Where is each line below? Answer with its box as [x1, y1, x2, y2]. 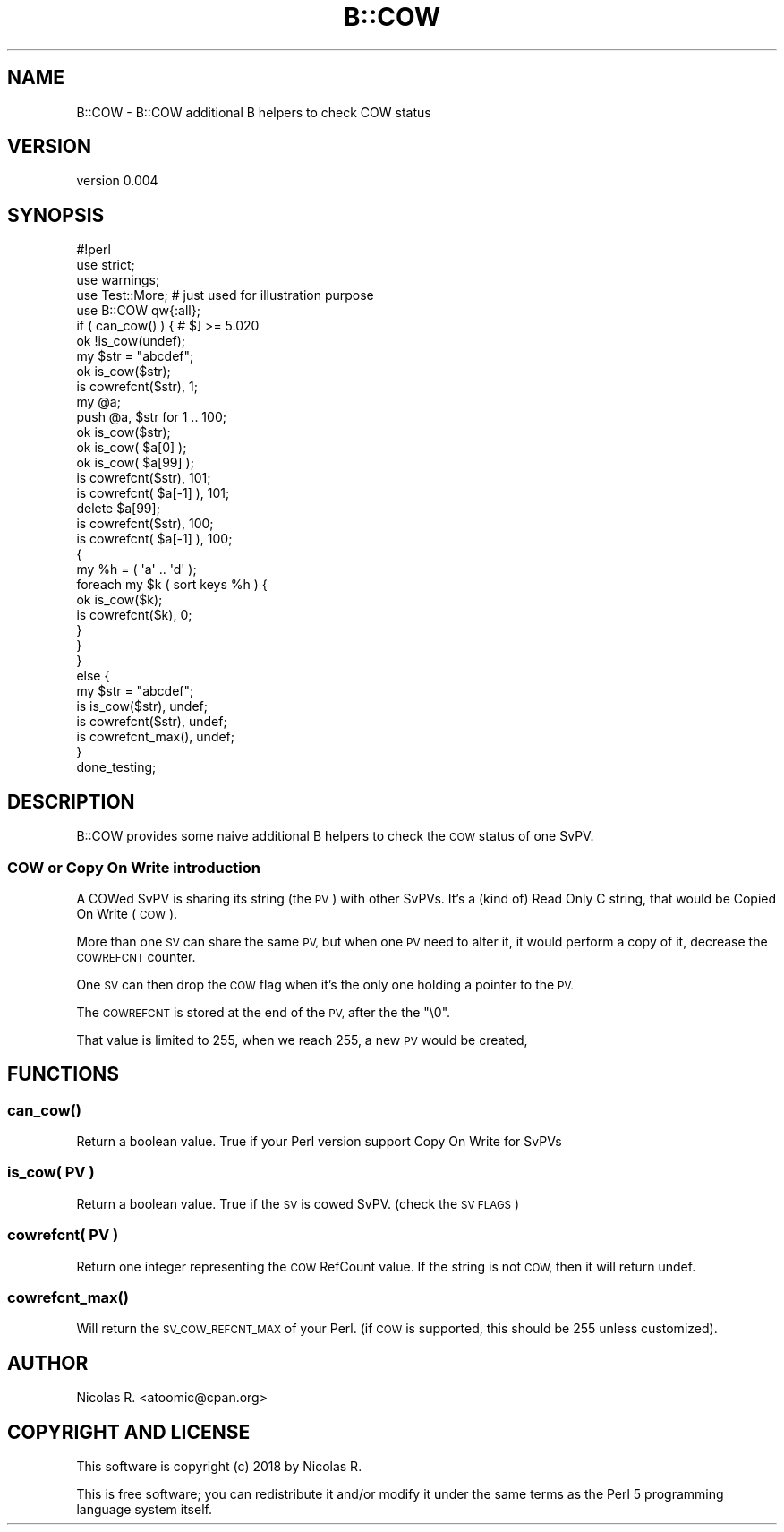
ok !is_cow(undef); [76, 333, 186, 349]
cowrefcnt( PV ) [7, 1226, 119, 1245]
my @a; [76, 394, 121, 410]
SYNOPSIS [7, 203, 105, 227]
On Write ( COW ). [76, 905, 178, 921]
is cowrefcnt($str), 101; [76, 470, 211, 486]
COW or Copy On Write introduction [7, 858, 260, 877]
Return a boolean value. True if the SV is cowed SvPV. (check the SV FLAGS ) [76, 1195, 520, 1211]
